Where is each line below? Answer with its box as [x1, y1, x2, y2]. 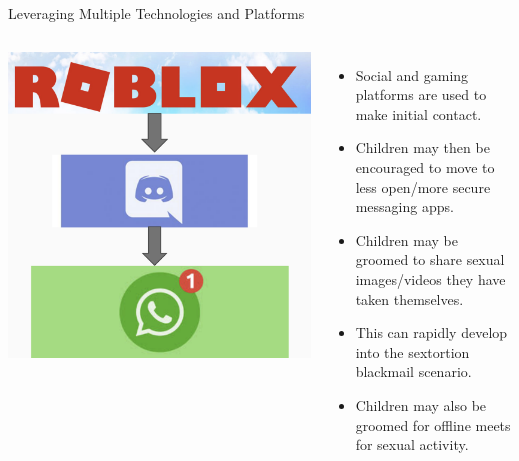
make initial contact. [355, 103, 482, 124]
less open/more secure [355, 176, 491, 197]
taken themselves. [355, 288, 464, 309]
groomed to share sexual [355, 249, 505, 270]
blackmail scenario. [355, 361, 472, 382]
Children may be [355, 229, 458, 250]
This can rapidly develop [355, 322, 508, 343]
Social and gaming [355, 64, 469, 85]
